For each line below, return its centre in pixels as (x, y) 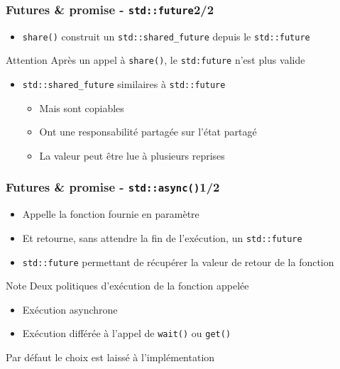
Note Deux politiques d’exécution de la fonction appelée (127, 286)
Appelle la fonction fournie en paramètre (111, 214)
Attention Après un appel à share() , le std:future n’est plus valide (155, 60)
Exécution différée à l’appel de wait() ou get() (127, 333)
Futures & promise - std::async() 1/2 (113, 187)
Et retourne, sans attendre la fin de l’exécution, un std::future (162, 237)
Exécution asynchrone (70, 309)
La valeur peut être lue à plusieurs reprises (132, 155)
